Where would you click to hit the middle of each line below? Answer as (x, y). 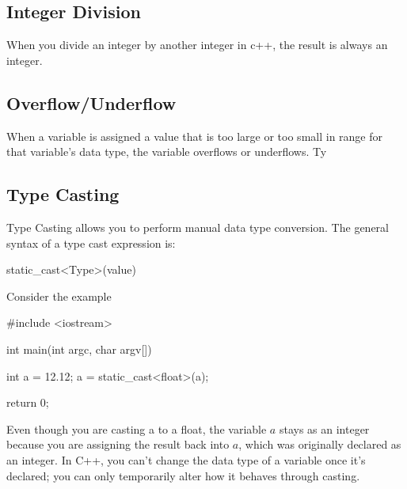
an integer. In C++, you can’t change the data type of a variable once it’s (186, 459)
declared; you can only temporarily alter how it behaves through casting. (183, 475)
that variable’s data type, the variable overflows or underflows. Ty (167, 152)
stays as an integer (324, 428)
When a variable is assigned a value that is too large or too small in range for (195, 136)
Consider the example (59, 296)
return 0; (28, 402)
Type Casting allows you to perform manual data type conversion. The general (198, 227)
